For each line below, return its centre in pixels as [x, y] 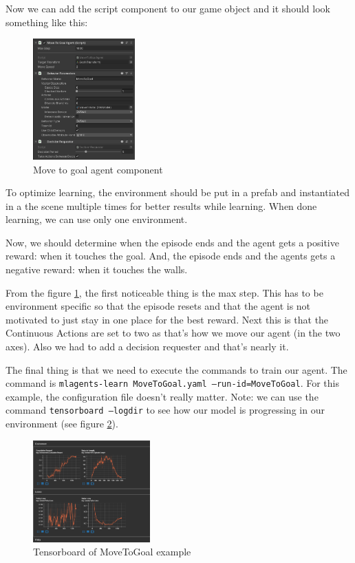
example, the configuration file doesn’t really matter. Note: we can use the [162, 396]
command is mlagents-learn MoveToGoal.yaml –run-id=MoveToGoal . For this [172, 383]
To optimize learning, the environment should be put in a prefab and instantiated [178, 192]
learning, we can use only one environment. [97, 219]
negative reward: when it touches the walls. [97, 269]
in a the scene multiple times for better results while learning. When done [161, 205]
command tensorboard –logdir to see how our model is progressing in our [165, 410]
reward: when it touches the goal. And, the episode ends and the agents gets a [171, 256]
